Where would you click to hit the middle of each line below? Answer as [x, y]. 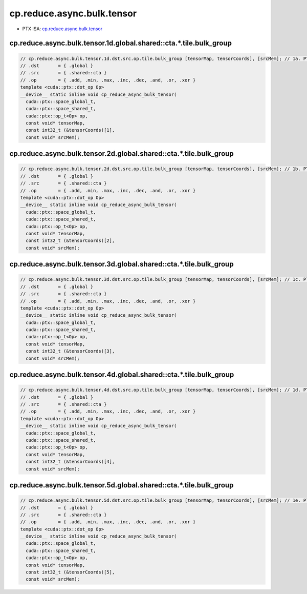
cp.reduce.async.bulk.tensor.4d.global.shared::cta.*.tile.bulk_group [122, 375]
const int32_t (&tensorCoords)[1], [70, 130]
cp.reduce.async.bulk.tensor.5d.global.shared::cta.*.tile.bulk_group [122, 485]
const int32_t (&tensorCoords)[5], [70, 572]
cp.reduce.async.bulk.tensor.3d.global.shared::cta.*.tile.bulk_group [122, 264]
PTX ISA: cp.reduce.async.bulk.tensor [62, 29]
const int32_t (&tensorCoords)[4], [70, 462]
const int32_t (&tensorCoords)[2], [70, 241]
